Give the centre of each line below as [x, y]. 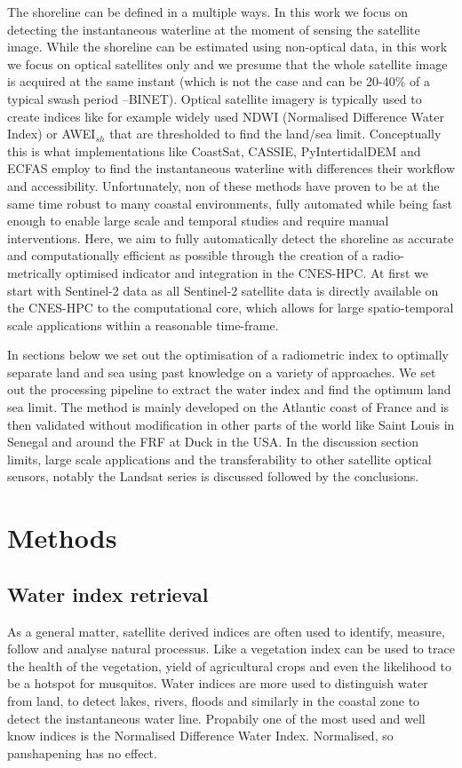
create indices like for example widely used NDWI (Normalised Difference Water [226, 116]
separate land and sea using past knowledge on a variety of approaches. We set [222, 372]
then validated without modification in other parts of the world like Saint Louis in [231, 424]
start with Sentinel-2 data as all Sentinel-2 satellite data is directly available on [223, 290]
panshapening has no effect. [82, 752]
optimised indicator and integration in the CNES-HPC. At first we [247, 272]
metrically [35, 272]
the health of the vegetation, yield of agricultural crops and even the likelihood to [229, 665]
